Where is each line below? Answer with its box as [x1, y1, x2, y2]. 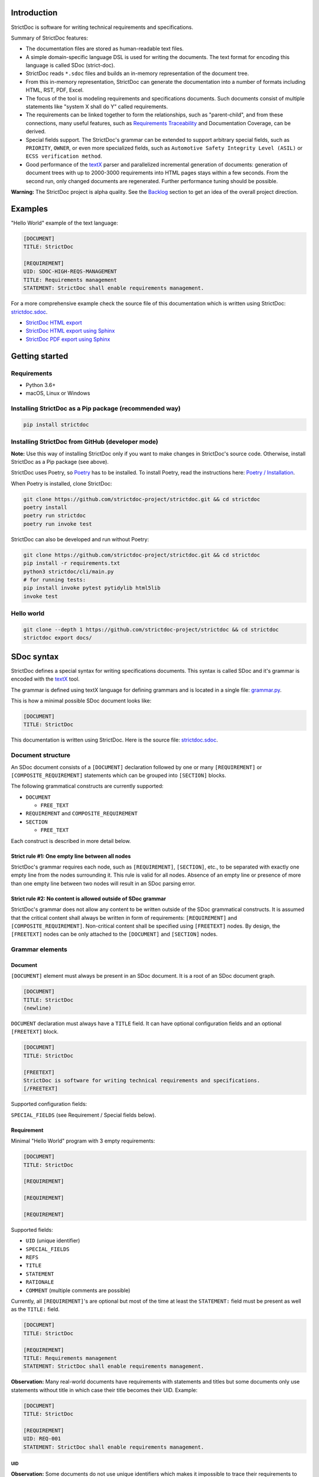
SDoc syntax [11, 652, 59, 662]
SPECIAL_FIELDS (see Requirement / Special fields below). [11, 1111, 157, 1118]
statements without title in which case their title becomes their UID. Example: [11, 1386, 198, 1394]
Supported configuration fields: [11, 1101, 87, 1108]
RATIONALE [25, 1279, 54, 1286]
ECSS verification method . [25, 152, 103, 160]
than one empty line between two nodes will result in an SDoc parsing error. [11, 880, 196, 887]
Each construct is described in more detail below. [11, 837, 131, 844]
